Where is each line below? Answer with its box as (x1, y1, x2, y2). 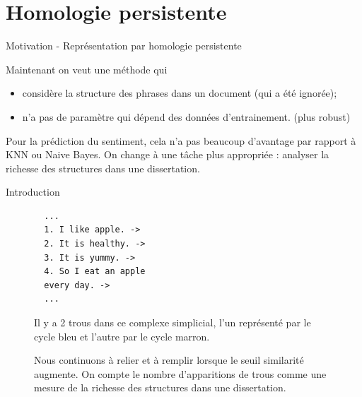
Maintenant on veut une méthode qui (6, 61, 168, 76)
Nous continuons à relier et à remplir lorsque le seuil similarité (34, 352, 304, 367)
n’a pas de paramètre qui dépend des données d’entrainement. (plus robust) (22, 109, 351, 124)
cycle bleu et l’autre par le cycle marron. (34, 328, 210, 343)
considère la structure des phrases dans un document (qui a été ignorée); (22, 85, 337, 100)
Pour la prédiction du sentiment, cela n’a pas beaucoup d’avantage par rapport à (6, 133, 356, 148)
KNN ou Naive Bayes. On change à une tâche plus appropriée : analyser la (6, 147, 329, 162)
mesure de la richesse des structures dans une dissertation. (34, 380, 286, 395)
